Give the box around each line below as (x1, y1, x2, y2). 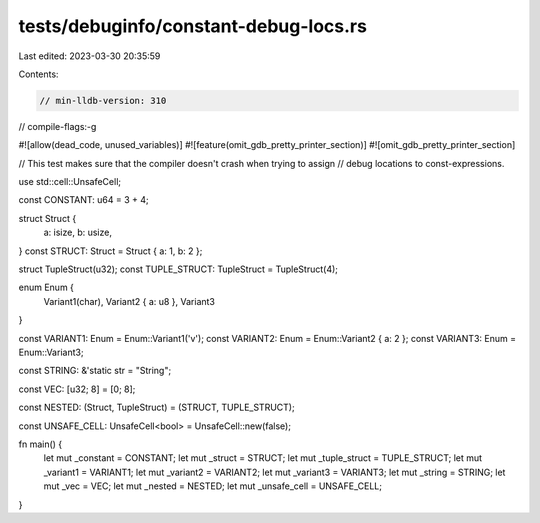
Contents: (18, 68, 59, 80)
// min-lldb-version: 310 (39, 95, 167, 106)
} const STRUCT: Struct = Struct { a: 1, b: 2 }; (18, 245, 203, 257)
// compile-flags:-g (18, 120, 97, 132)
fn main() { (18, 438, 63, 450)
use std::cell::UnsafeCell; (18, 176, 122, 188)
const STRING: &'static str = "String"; (18, 365, 172, 377)
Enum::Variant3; (18, 346, 84, 358)
